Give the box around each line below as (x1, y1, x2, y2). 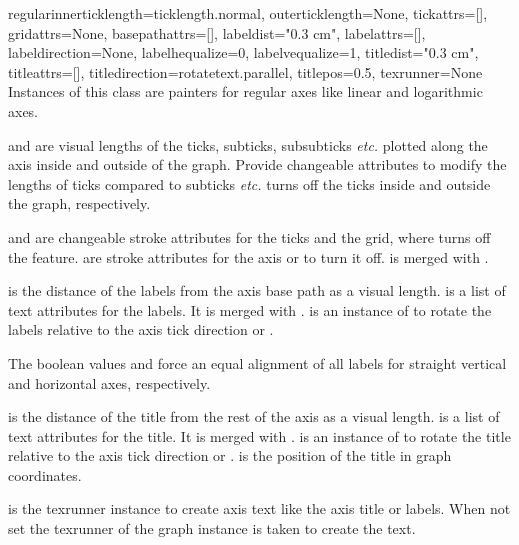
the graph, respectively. (8, 193, 151, 214)
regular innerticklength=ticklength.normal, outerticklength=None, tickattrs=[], (8, 3, 488, 23)
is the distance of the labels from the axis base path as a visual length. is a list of (8, 280, 506, 301)
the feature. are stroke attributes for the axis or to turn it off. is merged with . (8, 246, 489, 267)
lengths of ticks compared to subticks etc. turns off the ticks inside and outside (8, 173, 491, 194)
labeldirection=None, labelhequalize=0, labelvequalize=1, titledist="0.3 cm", (8, 42, 479, 63)
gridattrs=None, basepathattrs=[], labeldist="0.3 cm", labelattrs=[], (8, 22, 426, 43)
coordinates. (8, 464, 82, 485)
